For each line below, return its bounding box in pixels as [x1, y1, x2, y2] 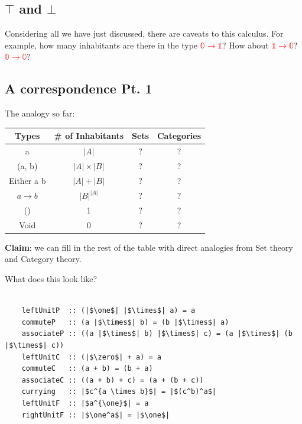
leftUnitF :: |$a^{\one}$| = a [21, 399, 149, 407]
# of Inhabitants [54, 130, 124, 142]
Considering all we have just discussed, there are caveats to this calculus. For [5, 27, 284, 40]
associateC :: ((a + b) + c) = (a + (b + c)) [21, 376, 204, 384]
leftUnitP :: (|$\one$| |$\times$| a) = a [21, 306, 196, 315]
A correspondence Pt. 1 [5, 79, 152, 98]
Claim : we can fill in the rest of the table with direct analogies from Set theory [5, 241, 293, 253]
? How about [222, 38, 269, 51]
